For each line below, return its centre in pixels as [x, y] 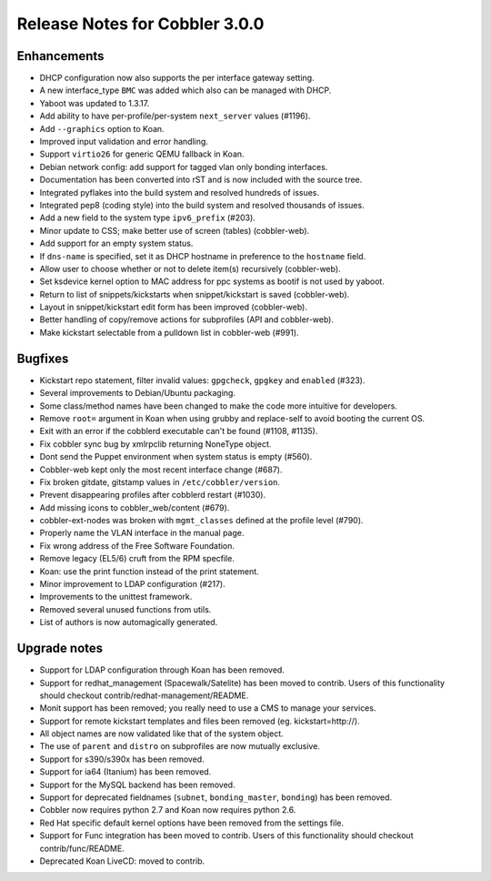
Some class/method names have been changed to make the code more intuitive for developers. [218, 406]
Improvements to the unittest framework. [116, 597]
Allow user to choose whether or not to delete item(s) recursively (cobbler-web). [190, 268]
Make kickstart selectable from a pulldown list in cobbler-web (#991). [169, 332]
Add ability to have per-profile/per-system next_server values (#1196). [175, 116]
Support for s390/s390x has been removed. [122, 759]
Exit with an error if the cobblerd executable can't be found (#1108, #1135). [179, 431]
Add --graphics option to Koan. [102, 128]
